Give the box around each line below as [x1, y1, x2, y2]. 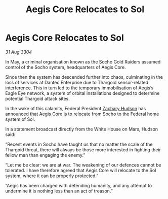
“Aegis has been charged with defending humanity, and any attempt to [5, 182, 152, 188]
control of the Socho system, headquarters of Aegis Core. [5, 64, 126, 70]
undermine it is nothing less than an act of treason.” [5, 188, 113, 194]
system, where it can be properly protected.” [5, 173, 99, 179]
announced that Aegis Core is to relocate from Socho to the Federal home [5, 111, 159, 117]
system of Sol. [5, 116, 35, 122]
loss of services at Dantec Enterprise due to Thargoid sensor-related [5, 79, 148, 85]
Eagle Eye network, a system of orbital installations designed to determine [5, 90, 160, 96]
